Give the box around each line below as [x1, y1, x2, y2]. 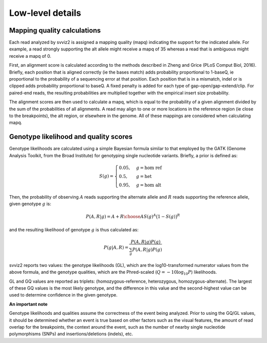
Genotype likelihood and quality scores [9, 132, 133, 141]
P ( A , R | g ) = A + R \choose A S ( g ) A [86, 213, 156, 219]
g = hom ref [136, 165, 162, 171]
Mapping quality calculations [9, 26, 101, 35]
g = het [136, 173, 152, 179]
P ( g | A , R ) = [103, 245, 129, 250]
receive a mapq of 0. [9, 53, 51, 59]
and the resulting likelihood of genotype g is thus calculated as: [9, 226, 139, 232]
